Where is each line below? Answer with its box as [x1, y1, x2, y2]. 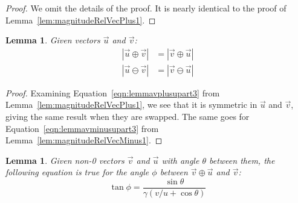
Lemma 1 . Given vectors [5, 34, 100, 46]
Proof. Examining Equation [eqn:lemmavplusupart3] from [5, 86, 220, 99]
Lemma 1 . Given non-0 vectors [5, 154, 125, 166]
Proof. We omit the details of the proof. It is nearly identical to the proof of [5, 2, 287, 14]
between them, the [209, 154, 275, 166]
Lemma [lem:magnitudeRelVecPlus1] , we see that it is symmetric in [5, 98, 258, 111]
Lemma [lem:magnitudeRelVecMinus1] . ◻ [5, 134, 163, 146]
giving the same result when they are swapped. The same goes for [5, 110, 250, 123]
